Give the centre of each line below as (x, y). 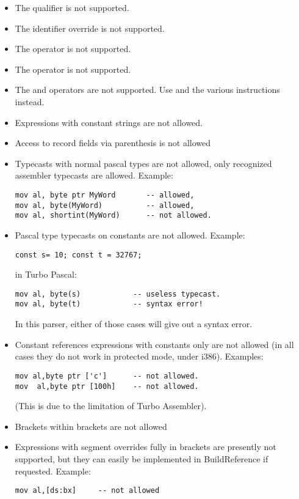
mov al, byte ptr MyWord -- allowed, (105, 195)
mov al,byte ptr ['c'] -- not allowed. (107, 376)
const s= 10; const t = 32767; (78, 255)
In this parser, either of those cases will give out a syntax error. (134, 324)
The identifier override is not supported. (90, 28)
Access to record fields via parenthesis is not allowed (113, 143)
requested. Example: (53, 471)
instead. (30, 101)
